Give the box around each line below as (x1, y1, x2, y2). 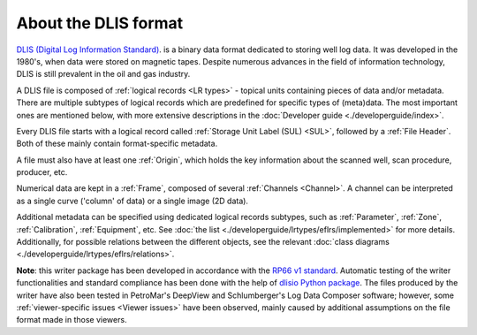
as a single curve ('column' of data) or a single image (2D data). (16, 195, 249, 206)
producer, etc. (16, 167, 68, 178)
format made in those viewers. (16, 315, 127, 325)
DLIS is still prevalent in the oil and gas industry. (16, 69, 191, 80)
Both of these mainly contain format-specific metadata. (16, 138, 218, 149)
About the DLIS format (16, 13, 184, 33)
